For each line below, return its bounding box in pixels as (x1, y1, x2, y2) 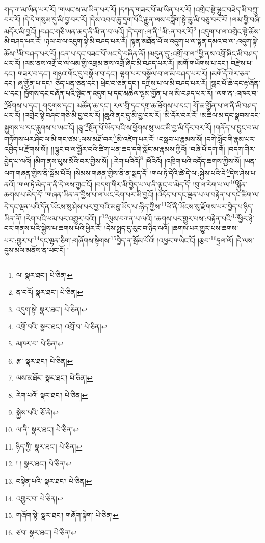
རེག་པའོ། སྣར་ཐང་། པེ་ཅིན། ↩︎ (16, 390, 88, 400)
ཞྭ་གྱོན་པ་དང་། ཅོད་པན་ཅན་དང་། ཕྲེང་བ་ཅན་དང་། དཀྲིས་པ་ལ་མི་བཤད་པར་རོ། (17, 78, 207, 88)
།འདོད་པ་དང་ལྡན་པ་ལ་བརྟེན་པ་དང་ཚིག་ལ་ (155, 189, 259, 200)
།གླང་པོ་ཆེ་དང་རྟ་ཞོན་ (209, 78, 260, 88)
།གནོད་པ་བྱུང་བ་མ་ (214, 122, 260, 132)
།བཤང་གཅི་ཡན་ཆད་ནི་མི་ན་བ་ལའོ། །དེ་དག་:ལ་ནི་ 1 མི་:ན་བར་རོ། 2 (38, 25, 197, 36)
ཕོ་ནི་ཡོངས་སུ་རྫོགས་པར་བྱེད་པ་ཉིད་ (167, 201, 254, 211)
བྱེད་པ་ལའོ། (4, 155, 32, 166)
